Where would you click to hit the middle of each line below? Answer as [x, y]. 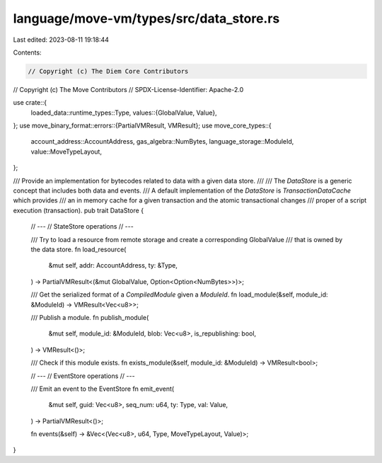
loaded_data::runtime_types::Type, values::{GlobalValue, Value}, [124, 113]
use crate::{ [30, 103]
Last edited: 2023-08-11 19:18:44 [61, 40]
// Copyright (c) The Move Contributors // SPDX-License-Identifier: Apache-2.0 [128, 89]
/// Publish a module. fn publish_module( [90, 317]
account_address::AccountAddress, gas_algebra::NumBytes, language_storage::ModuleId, [162, 142]
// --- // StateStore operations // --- [82, 227]
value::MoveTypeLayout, [66, 152]
